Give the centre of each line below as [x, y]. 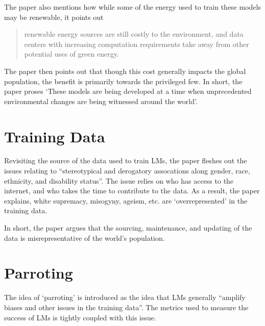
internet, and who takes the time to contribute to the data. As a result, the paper [132, 191]
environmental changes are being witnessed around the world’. [101, 101]
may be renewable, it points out [54, 17]
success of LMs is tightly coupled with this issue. [80, 317]
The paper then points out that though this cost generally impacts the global [125, 71]
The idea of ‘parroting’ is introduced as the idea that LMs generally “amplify [125, 297]
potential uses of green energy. [71, 54]
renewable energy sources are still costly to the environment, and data [134, 34]
